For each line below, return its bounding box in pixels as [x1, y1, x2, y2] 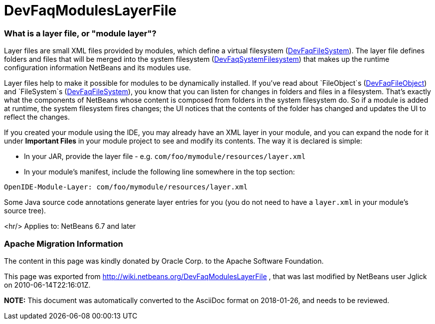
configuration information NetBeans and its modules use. [4, 63, 191, 72]
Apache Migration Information [4, 238, 123, 249]
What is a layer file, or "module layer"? [4, 28, 156, 38]
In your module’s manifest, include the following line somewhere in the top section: [24, 167, 295, 176]
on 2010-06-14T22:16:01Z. [4, 280, 91, 289]
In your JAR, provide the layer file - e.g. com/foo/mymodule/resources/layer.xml [24, 152, 306, 161]
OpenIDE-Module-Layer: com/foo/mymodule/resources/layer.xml [4, 183, 248, 191]
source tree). [4, 206, 46, 215]
